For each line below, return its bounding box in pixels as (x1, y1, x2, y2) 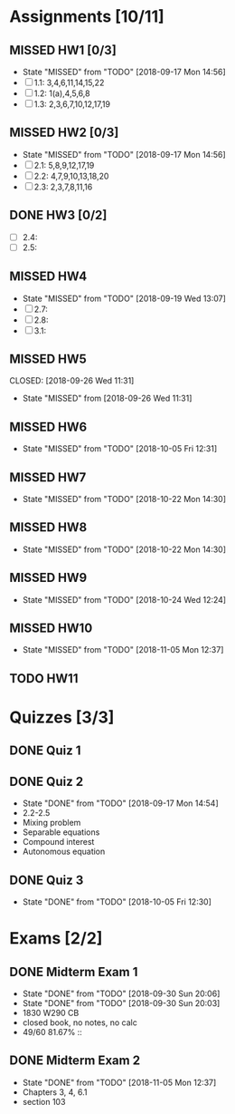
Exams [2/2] (9, 928, 103, 949)
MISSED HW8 (9, 519, 88, 536)
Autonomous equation (22, 846, 106, 857)
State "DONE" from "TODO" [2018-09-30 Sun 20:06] (22, 988, 221, 999)
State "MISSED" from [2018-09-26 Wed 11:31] (22, 392, 193, 404)
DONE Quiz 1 (9, 743, 81, 759)
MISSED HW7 (9, 470, 87, 485)
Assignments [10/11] (9, 6, 164, 27)
